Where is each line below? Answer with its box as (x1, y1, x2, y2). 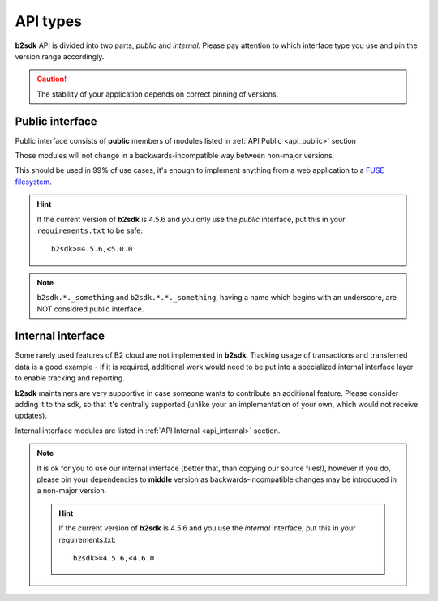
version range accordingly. (15, 51, 105, 61)
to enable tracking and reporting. (15, 373, 125, 383)
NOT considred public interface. (36, 304, 144, 314)
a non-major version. (36, 486, 107, 496)
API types (15, 12, 83, 30)
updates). (15, 410, 48, 421)
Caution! (36, 74, 67, 84)
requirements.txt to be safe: (36, 225, 144, 235)
